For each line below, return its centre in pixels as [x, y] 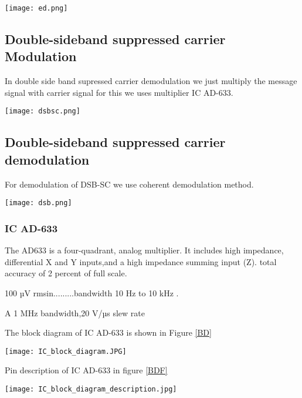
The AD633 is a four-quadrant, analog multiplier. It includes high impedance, [144, 250]
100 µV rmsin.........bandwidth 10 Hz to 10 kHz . [92, 292]
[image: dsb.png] [38, 203]
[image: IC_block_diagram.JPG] [66, 351]
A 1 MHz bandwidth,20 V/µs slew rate [75, 312]
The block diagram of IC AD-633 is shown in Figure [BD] [108, 332]
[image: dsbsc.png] [43, 111]
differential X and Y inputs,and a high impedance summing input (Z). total [141, 261]
